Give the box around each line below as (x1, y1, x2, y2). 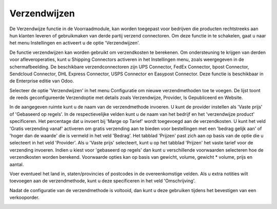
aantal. (9, 161, 24, 168)
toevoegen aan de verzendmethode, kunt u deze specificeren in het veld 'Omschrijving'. (9, 178, 196, 184)
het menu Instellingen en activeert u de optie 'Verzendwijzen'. (9, 40, 140, 46)
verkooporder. (9, 195, 39, 201)
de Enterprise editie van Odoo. (9, 78, 74, 84)
